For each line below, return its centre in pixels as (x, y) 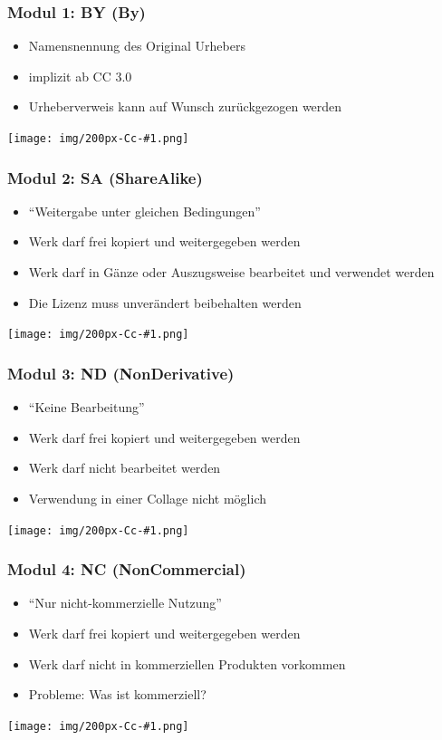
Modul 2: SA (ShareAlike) (105, 177)
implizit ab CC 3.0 (80, 76)
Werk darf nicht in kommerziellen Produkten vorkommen (187, 663)
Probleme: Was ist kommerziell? (117, 694)
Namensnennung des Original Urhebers (137, 46)
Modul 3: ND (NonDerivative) (121, 373)
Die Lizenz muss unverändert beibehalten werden (165, 302)
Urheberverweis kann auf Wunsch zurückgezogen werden (185, 106)
